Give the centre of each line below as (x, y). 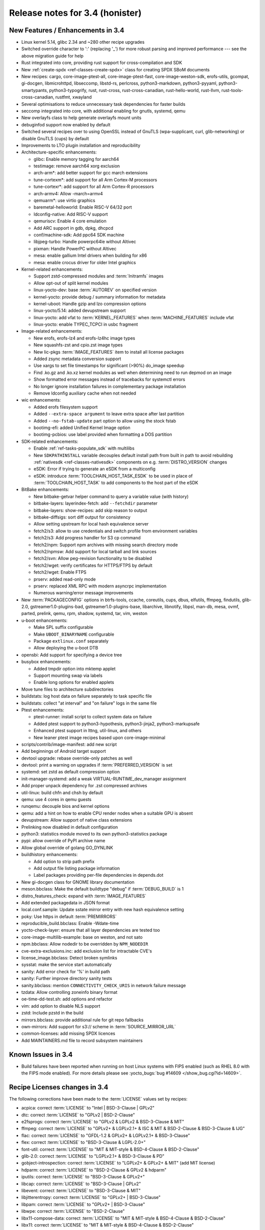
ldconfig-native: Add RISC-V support (71, 214)
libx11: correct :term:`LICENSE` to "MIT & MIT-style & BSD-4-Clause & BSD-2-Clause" (107, 1225)
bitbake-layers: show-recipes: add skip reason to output (90, 510)
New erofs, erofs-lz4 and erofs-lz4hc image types (84, 338)
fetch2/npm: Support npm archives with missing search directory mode (106, 545)
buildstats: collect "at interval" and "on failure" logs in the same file (89, 703)
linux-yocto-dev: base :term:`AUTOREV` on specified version (95, 290)
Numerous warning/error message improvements (83, 593)
